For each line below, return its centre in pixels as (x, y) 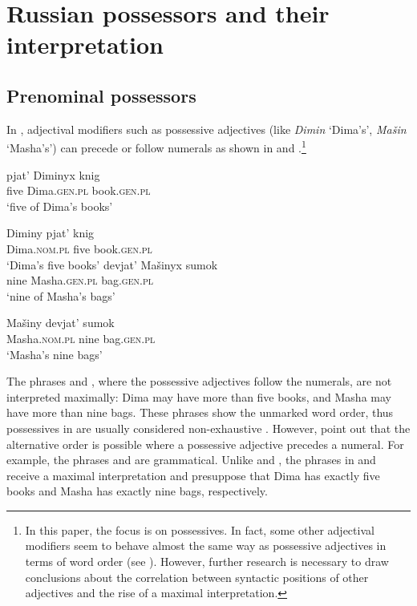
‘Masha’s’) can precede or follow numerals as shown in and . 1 (156, 147)
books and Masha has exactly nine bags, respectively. (137, 491)
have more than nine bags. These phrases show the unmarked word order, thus (200, 412)
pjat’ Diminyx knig (53, 174)
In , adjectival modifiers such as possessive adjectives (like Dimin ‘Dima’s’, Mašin (206, 129)
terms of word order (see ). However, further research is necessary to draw (207, 562)
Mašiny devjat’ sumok (61, 323)
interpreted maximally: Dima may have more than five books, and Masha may (199, 396)
